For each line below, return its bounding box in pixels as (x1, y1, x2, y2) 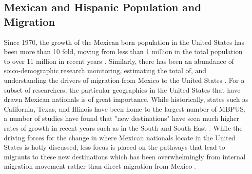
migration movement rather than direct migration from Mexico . (4, 161, 196, 171)
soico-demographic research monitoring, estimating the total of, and (4, 65, 206, 76)
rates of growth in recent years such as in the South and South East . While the (4, 122, 243, 133)
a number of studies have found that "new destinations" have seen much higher (4, 113, 239, 123)
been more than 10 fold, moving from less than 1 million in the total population (4, 46, 243, 57)
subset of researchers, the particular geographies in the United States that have (4, 84, 241, 95)
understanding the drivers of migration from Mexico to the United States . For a (4, 75, 245, 85)
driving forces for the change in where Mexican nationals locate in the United (4, 132, 235, 142)
